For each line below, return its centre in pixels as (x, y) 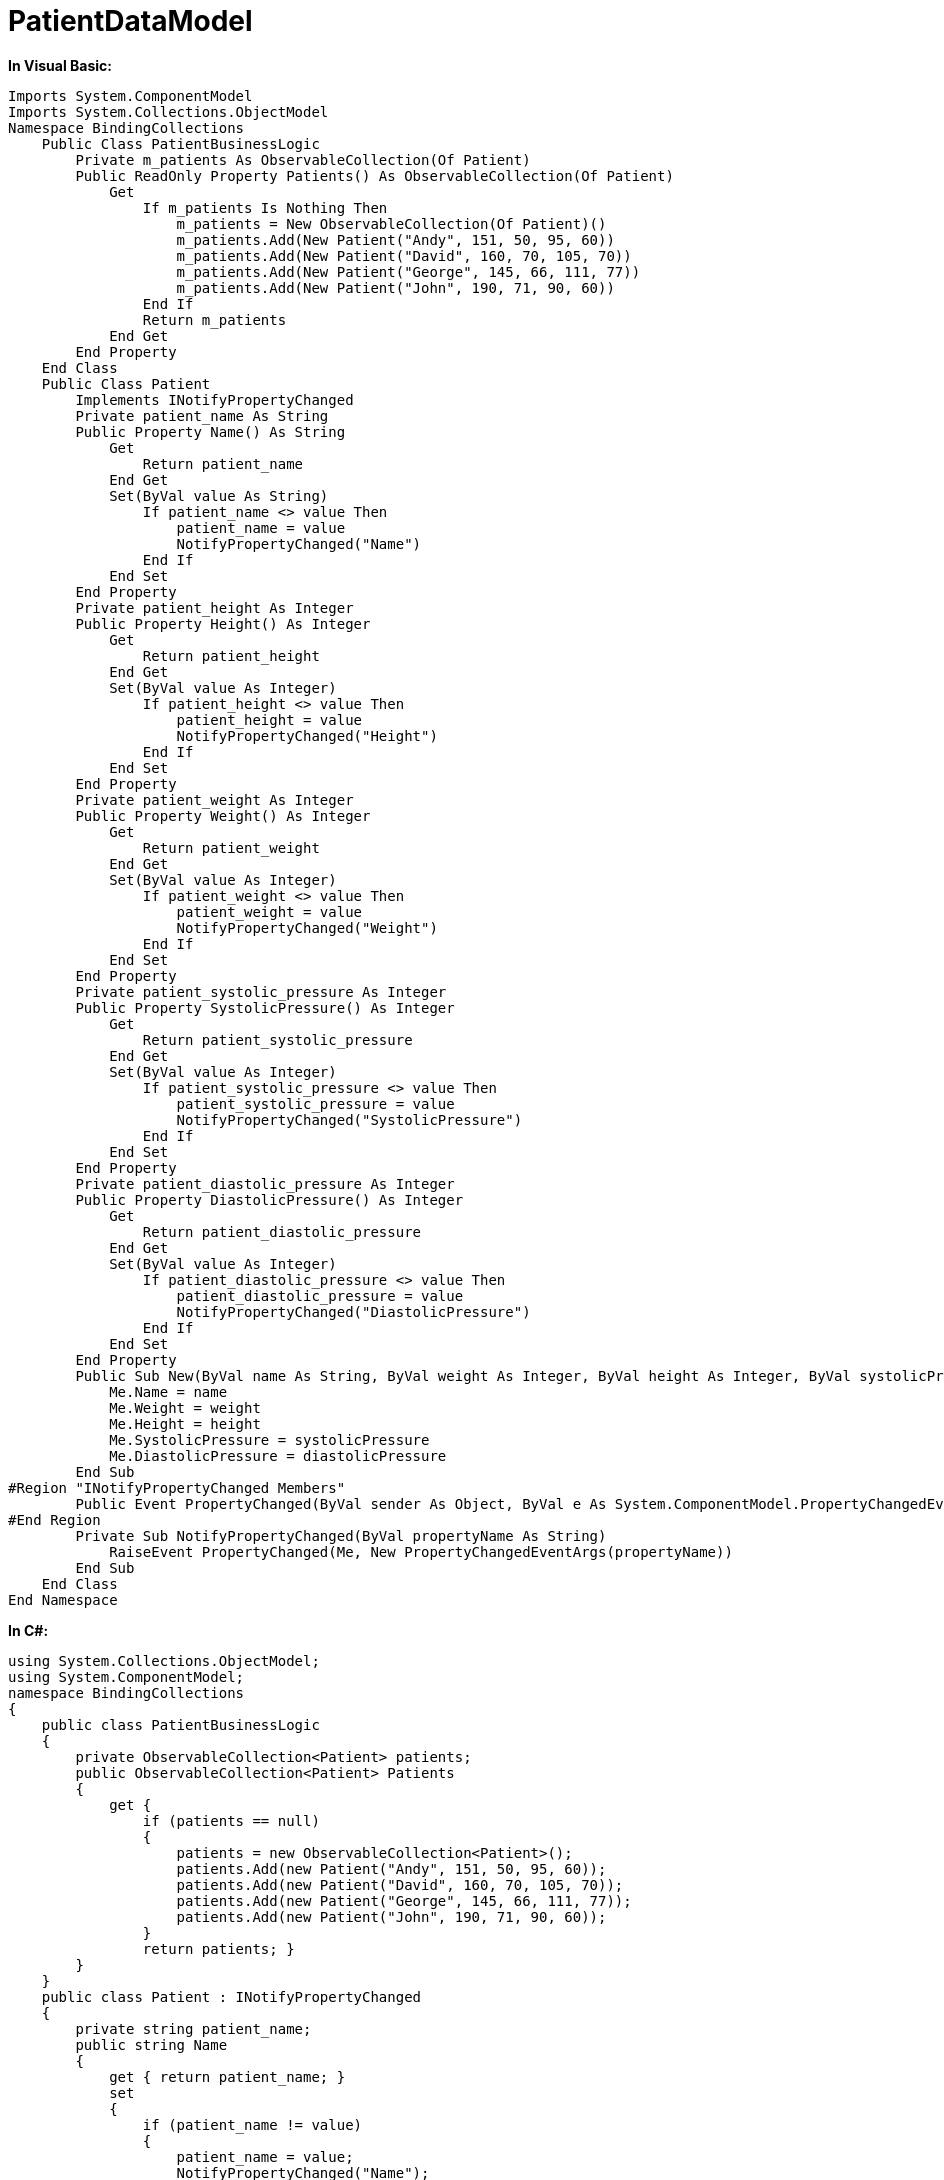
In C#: (28, 1630)
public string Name (151, 2044)
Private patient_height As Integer (214, 607)
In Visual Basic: (60, 65)
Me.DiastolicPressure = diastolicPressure (278, 1455)
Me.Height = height (185, 1423)
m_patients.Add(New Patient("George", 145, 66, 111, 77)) (408, 271)
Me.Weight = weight (185, 1407)
